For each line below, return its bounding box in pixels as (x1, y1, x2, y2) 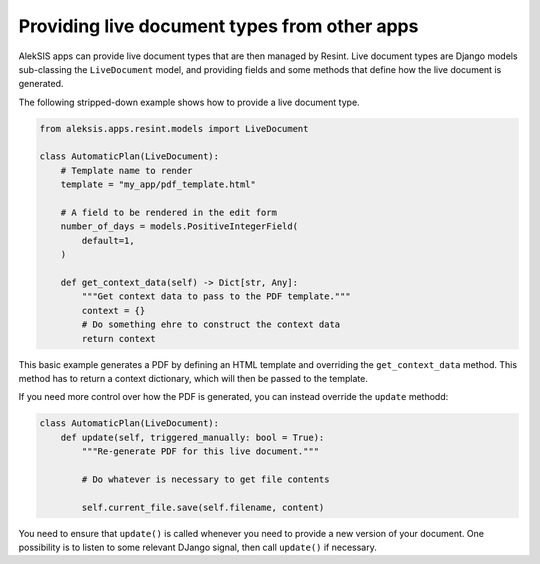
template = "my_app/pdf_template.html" (60, 179, 257, 190)
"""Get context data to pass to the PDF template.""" (81, 291, 351, 302)
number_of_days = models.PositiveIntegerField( (60, 221, 299, 232)
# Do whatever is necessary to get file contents (81, 473, 330, 485)
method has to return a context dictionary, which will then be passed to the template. (18, 372, 369, 384)
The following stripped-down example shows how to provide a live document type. (18, 96, 360, 108)
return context (81, 333, 157, 344)
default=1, (81, 235, 135, 246)
